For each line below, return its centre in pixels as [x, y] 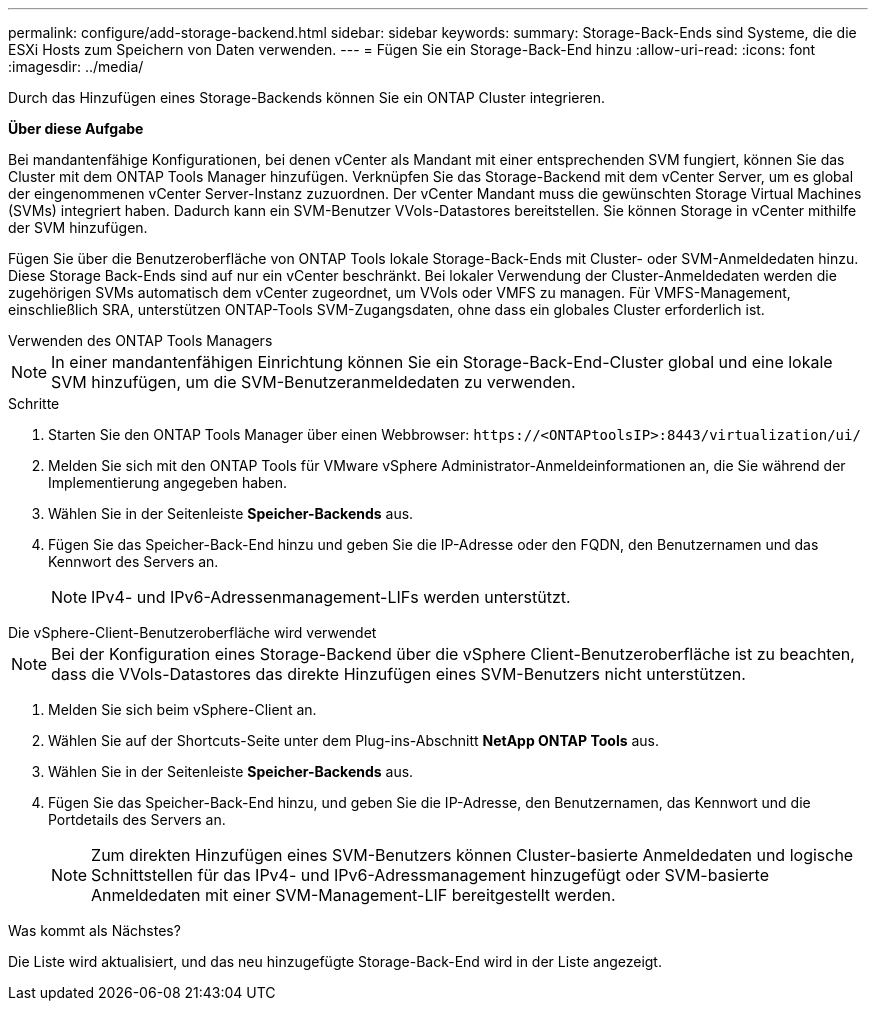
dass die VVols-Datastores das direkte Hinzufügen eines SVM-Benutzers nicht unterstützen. [398, 674]
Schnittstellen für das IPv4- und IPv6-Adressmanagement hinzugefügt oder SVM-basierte [430, 875]
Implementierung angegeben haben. [168, 482]
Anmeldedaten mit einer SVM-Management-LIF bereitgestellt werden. [353, 895]
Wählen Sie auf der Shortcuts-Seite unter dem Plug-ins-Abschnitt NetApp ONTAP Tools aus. [354, 740]
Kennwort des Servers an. [133, 561]
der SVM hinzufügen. [78, 227]
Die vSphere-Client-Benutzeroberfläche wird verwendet [192, 632]
